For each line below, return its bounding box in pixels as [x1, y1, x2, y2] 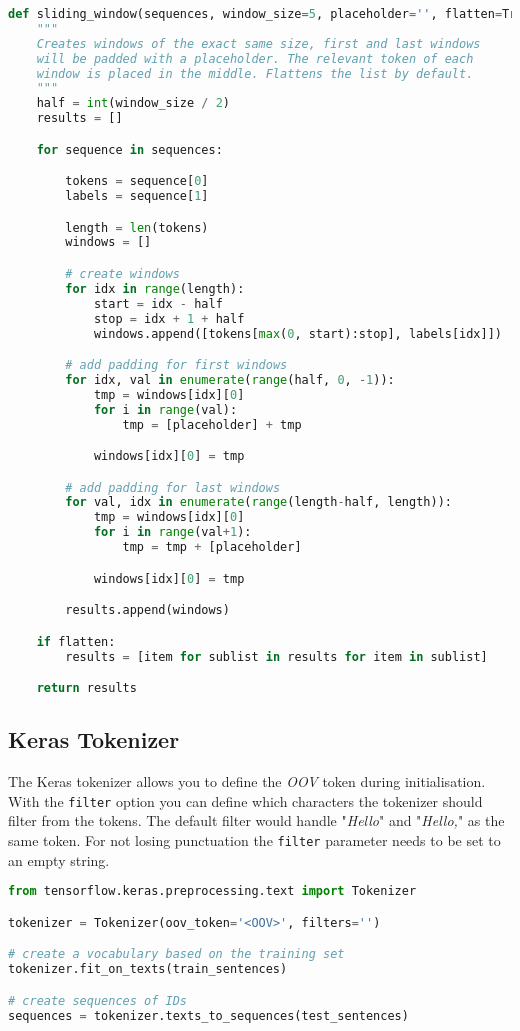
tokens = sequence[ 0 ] [65, 174, 209, 189]
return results [36, 681, 137, 696]
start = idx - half [93, 296, 223, 311]
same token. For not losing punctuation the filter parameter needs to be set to [8, 830, 501, 851]
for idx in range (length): [65, 281, 245, 296]
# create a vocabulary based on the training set [8, 947, 345, 962]
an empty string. [8, 849, 110, 870]
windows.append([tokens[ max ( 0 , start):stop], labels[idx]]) [93, 326, 502, 341]
